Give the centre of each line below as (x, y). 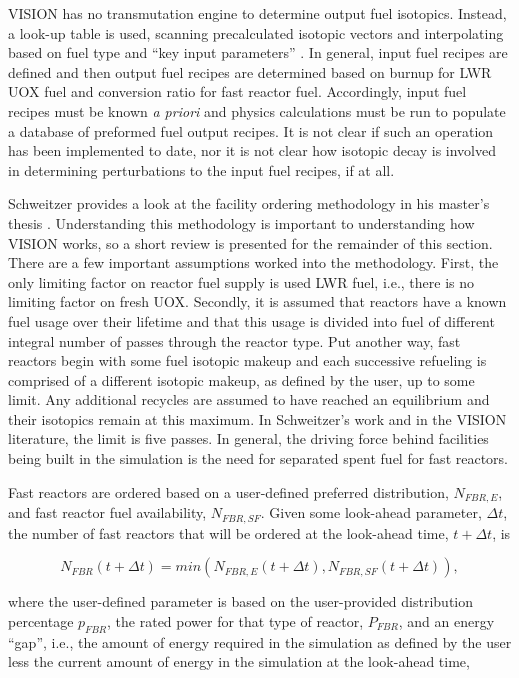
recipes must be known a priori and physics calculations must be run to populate (257, 110)
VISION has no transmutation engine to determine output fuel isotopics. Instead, (257, 13)
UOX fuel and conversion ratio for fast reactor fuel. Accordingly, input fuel (237, 91)
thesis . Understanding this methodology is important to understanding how (241, 222)
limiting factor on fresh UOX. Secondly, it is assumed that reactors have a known (257, 301)
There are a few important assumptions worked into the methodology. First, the (253, 262)
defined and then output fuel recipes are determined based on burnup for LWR (250, 71)
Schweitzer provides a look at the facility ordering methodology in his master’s (249, 203)
